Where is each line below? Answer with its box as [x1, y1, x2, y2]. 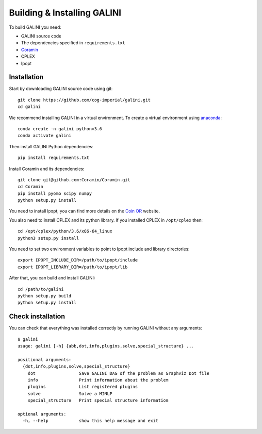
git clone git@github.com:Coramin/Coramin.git [17, 177, 131, 182]
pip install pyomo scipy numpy [17, 191, 92, 196]
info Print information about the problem [27, 377, 169, 383]
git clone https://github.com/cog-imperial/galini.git [17, 97, 151, 103]
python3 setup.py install [17, 235, 80, 241]
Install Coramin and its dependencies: [9, 166, 84, 172]
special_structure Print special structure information [27, 398, 169, 403]
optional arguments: [17, 411, 66, 417]
